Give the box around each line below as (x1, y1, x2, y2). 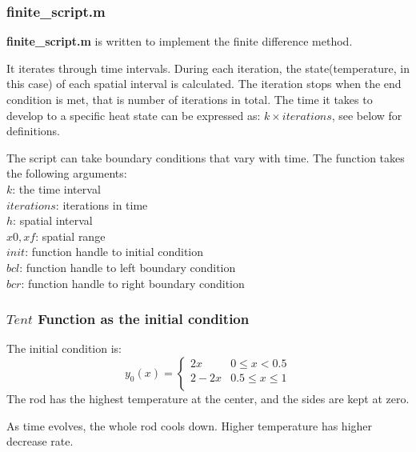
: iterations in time (55, 196, 148, 213)
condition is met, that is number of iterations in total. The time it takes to (6, 91, 373, 107)
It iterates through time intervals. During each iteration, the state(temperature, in (6, 59, 410, 76)
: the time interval (12, 180, 101, 197)
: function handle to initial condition (25, 243, 204, 260)
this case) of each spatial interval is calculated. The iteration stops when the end (6, 75, 402, 92)
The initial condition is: (6, 340, 122, 357)
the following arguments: (6, 165, 127, 182)
